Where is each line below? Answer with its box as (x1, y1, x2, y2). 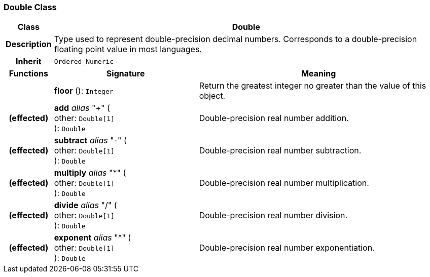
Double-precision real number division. (199, 210, 348, 221)
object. (199, 91, 226, 101)
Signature (106, 68, 145, 79)
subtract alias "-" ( (54, 135, 127, 146)
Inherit (15, 56, 42, 67)
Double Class (4, 2, 57, 12)
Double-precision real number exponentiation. (199, 243, 375, 253)
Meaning (301, 68, 336, 79)
